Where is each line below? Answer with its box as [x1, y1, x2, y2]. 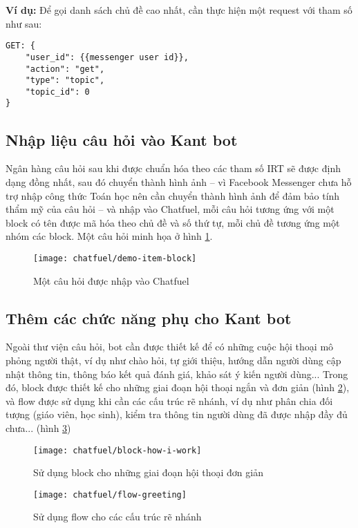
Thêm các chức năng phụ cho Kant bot [6, 307, 292, 328]
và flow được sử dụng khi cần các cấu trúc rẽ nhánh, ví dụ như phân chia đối [6, 393, 333, 408]
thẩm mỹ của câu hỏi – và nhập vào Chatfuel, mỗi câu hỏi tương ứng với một [6, 202, 335, 216]
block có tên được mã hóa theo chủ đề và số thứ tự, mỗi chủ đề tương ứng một [6, 215, 340, 229]
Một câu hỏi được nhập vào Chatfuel [33, 273, 189, 287]
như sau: [6, 16, 42, 30]
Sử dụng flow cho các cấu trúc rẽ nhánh [33, 509, 202, 524]
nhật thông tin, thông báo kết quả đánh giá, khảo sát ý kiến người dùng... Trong [6, 366, 348, 381]
